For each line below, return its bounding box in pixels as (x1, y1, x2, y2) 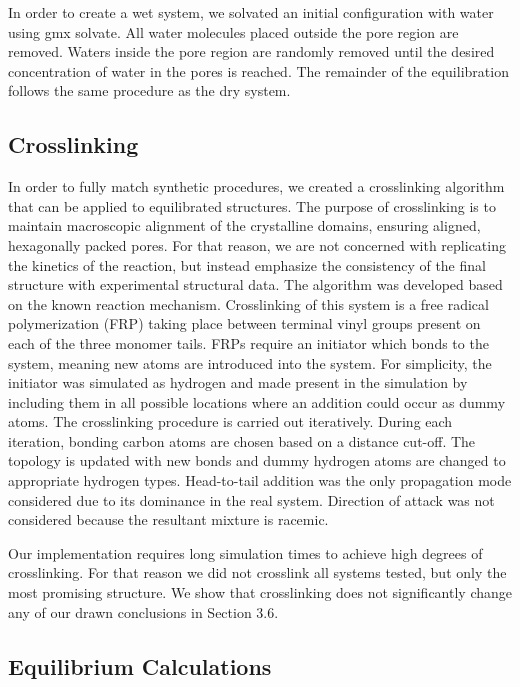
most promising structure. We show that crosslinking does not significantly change (8, 582, 512, 603)
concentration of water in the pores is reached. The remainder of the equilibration (8, 60, 509, 81)
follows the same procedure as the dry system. (8, 80, 291, 101)
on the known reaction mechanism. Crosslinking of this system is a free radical (8, 293, 489, 314)
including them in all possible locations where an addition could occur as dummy (8, 391, 506, 412)
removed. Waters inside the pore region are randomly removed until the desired (8, 41, 495, 62)
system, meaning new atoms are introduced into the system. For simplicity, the (8, 352, 492, 373)
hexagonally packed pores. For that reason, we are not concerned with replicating (8, 234, 506, 255)
